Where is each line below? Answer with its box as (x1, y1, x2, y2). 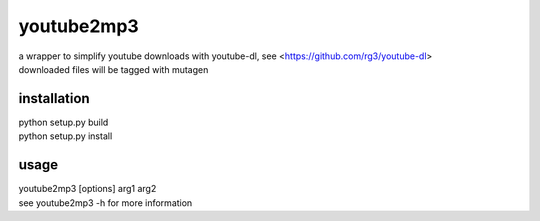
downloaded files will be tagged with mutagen (18, 63, 209, 75)
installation (18, 90, 90, 107)
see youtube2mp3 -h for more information (18, 196, 193, 209)
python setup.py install (18, 130, 113, 142)
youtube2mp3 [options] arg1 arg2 (18, 183, 157, 195)
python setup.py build (18, 116, 109, 128)
